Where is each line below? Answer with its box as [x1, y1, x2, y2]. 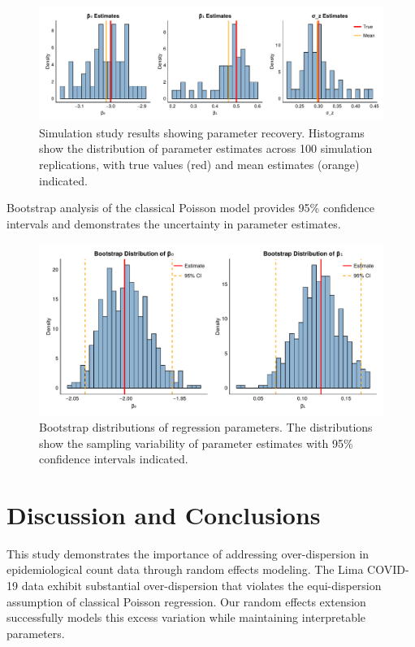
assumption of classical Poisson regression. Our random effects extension [6, 593, 366, 610]
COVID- [367, 561, 409, 578]
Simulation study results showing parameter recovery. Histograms [39, 124, 365, 141]
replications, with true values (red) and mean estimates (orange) [39, 155, 360, 172]
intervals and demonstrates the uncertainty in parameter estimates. [6, 215, 341, 232]
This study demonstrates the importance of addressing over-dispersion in [6, 545, 370, 562]
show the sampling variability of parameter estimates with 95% [39, 434, 353, 451]
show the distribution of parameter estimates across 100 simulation [39, 140, 373, 157]
